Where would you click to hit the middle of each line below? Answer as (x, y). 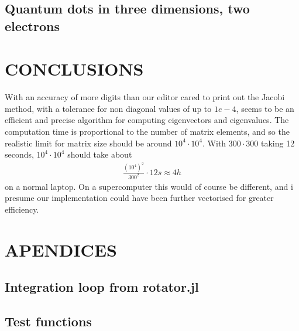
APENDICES (61, 249)
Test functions (48, 321)
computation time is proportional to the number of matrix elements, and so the (147, 132)
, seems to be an (265, 108)
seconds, (19, 154)
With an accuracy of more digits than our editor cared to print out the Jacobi (145, 97)
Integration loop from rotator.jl (102, 287)
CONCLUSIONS (74, 69)
